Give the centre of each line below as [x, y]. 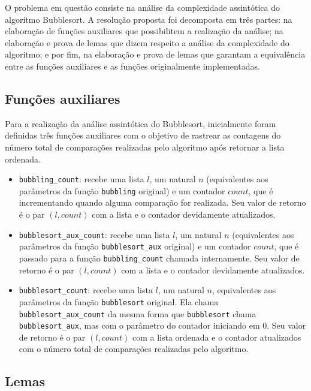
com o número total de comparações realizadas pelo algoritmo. [134, 349]
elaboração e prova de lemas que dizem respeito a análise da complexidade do [147, 42]
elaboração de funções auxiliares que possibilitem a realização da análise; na [144, 31]
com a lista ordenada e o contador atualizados [217, 337]
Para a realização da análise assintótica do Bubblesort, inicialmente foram [141, 123]
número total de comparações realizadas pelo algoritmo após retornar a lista [145, 147]
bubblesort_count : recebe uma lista [86, 290]
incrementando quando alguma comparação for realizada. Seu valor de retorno [162, 202]
